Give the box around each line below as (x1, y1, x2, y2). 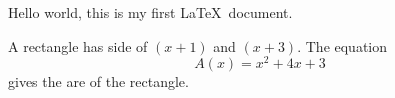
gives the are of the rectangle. (8, 71, 189, 92)
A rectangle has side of (8, 35, 148, 56)
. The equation (297, 35, 388, 56)
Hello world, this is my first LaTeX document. (8, 2, 293, 22)
